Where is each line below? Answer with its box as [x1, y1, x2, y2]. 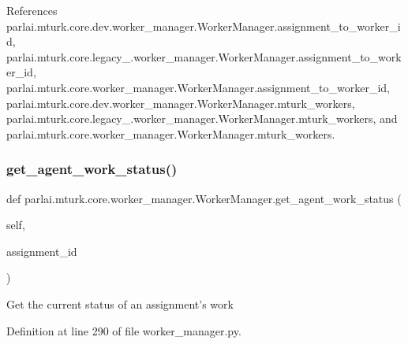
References [6, 2, 58, 18]
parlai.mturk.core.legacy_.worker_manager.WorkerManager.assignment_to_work [6, 48, 402, 65]
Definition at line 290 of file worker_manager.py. [6, 322, 241, 338]
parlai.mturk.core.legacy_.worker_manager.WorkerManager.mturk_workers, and [6, 110, 398, 127]
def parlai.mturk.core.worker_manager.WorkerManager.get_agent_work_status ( [6, 190, 402, 206]
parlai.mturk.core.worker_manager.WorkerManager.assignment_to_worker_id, [6, 79, 390, 95]
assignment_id [6, 242, 77, 259]
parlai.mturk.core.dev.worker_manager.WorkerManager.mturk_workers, [6, 94, 355, 111]
